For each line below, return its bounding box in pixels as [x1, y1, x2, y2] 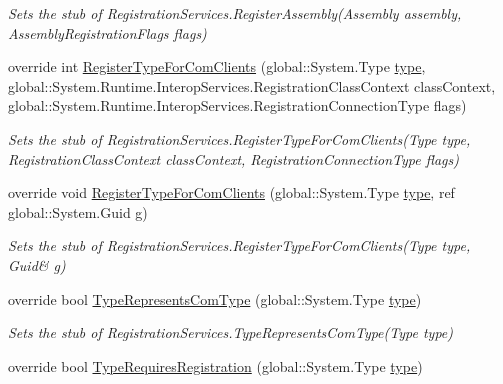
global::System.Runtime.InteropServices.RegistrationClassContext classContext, [8, 75, 496, 96]
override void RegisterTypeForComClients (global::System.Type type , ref [8, 182, 455, 203]
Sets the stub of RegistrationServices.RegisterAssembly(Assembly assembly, [8, 3, 462, 23]
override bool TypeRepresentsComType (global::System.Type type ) [8, 288, 422, 309]
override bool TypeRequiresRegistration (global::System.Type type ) [8, 355, 423, 376]
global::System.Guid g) [8, 201, 148, 222]
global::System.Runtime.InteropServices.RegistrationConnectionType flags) [8, 95, 467, 116]
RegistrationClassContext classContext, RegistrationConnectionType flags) [8, 148, 459, 169]
